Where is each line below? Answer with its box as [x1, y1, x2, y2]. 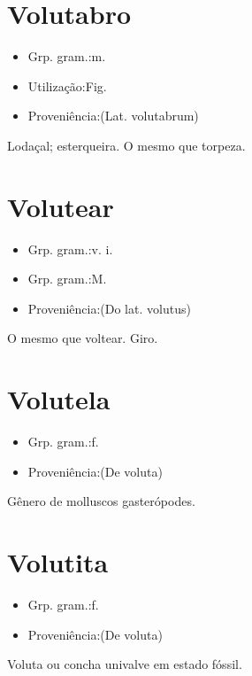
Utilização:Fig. [27, 76, 107, 95]
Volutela [7, 381, 111, 417]
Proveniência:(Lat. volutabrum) [27, 106, 199, 125]
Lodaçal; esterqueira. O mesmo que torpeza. [7, 136, 246, 154]
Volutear [7, 188, 114, 224]
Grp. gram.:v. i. [27, 239, 113, 258]
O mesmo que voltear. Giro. [7, 329, 158, 347]
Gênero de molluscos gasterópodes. [7, 492, 195, 510]
